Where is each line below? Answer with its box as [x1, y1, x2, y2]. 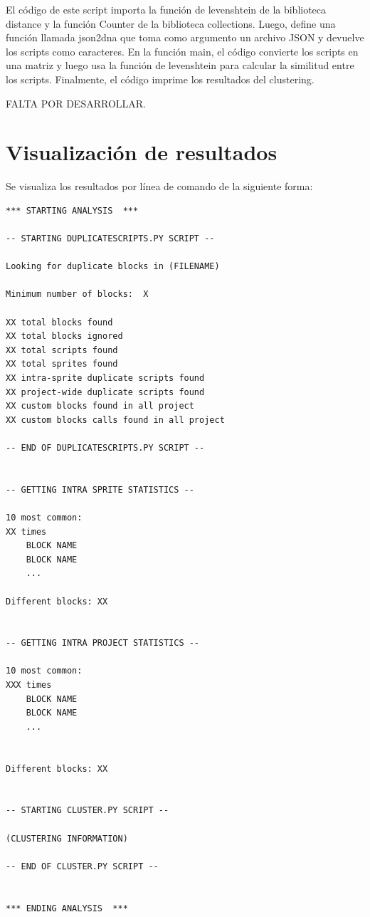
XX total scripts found [6, 345, 118, 355]
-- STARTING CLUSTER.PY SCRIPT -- [6, 805, 169, 816]
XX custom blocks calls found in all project [6, 414, 225, 425]
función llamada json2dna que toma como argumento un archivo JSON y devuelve [6, 30, 364, 45]
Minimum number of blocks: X [6, 289, 149, 300]
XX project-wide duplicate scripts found [6, 387, 205, 397]
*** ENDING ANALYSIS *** [6, 903, 128, 913]
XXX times [6, 680, 52, 691]
